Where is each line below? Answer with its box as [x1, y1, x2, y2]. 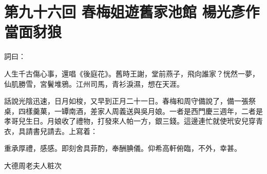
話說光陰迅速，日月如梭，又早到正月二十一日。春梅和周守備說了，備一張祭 [4, 95, 256, 106]
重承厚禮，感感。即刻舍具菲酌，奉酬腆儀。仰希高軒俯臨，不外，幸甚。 [4, 143, 241, 153]
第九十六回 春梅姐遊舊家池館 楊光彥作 [4, 1, 260, 22]
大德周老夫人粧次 [4, 160, 62, 171]
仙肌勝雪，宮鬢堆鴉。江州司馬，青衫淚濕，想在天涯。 [4, 78, 184, 89]
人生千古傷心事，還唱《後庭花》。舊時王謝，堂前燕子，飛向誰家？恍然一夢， [4, 68, 259, 79]
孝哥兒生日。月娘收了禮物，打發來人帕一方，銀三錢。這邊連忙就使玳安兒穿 [4, 115, 256, 126]
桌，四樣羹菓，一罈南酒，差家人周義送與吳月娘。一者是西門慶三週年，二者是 [4, 105, 263, 116]
